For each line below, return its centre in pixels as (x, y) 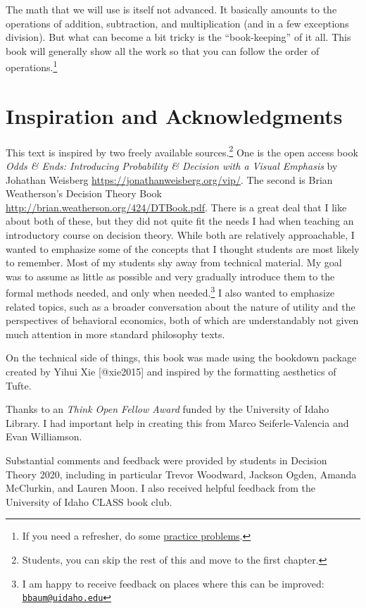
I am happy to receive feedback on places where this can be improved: (173, 583)
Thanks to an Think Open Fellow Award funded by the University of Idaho (168, 409)
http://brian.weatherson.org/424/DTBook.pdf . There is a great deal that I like (176, 207)
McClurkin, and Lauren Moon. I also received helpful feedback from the (160, 488)
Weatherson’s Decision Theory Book (84, 193)
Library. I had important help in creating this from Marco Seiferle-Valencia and (177, 422)
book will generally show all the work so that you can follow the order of (163, 50)
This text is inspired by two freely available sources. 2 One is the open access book (182, 151)
